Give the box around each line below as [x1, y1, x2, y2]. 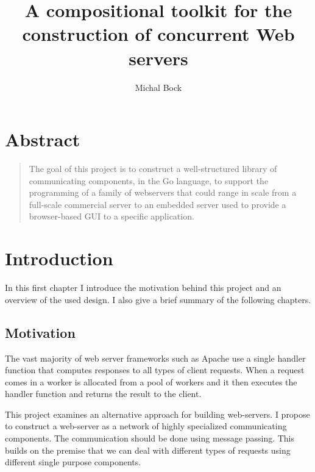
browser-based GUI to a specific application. [29, 210, 194, 223]
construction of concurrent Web [22, 21, 295, 46]
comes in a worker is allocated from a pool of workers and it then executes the [5, 375, 297, 388]
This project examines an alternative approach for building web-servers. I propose [5, 407, 310, 420]
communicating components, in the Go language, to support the [29, 174, 269, 187]
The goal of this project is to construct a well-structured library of [29, 162, 277, 175]
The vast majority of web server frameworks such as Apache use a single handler [5, 351, 306, 364]
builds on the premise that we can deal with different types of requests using [5, 443, 291, 456]
